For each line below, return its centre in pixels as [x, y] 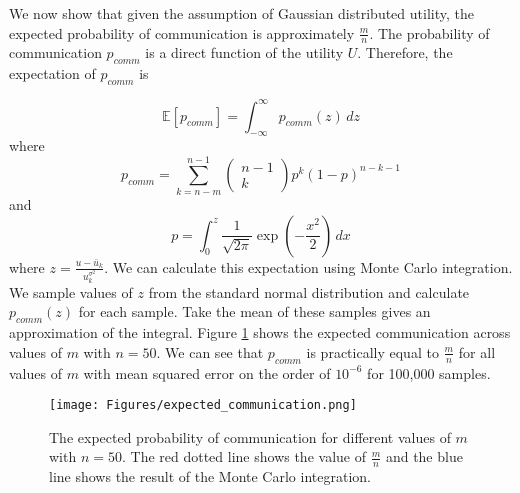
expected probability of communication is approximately [182, 32]
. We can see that [210, 351]
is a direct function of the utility [244, 52]
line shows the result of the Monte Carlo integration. [210, 476]
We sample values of [71, 291]
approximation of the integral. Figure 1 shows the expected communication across [260, 332]
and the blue [424, 456]
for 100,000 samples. [429, 372]
